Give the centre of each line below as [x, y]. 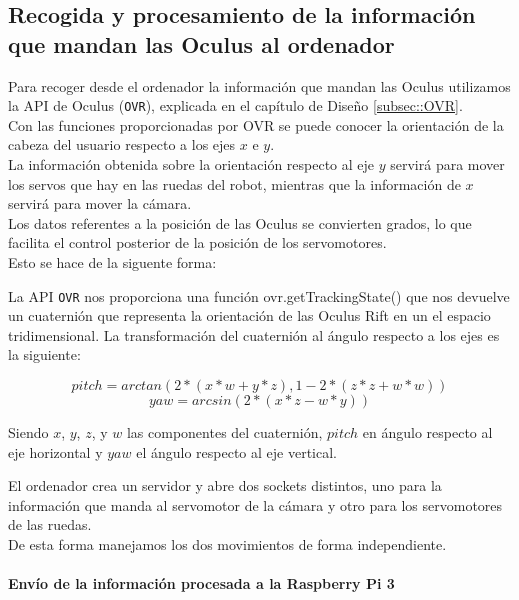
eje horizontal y [55, 451]
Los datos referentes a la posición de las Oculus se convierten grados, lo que [240, 222]
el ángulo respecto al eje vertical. [236, 451]
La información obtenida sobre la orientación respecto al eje [191, 164]
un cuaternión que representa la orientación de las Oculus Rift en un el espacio [249, 315]
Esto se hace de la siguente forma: [112, 262]
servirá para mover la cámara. [100, 203]
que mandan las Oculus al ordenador [201, 43]
